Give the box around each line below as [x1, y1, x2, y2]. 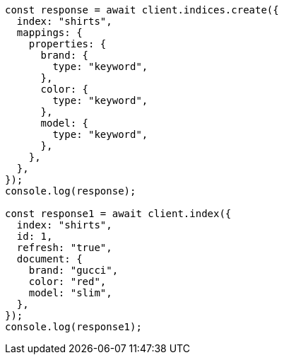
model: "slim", [28, 287, 112, 298]
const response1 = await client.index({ [5, 208, 232, 219]
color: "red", [28, 276, 107, 287]
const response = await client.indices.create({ [5, 4, 279, 16]
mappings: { [16, 27, 83, 38]
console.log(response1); [5, 321, 142, 332]
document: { [16, 253, 83, 265]
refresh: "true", [16, 242, 112, 253]
